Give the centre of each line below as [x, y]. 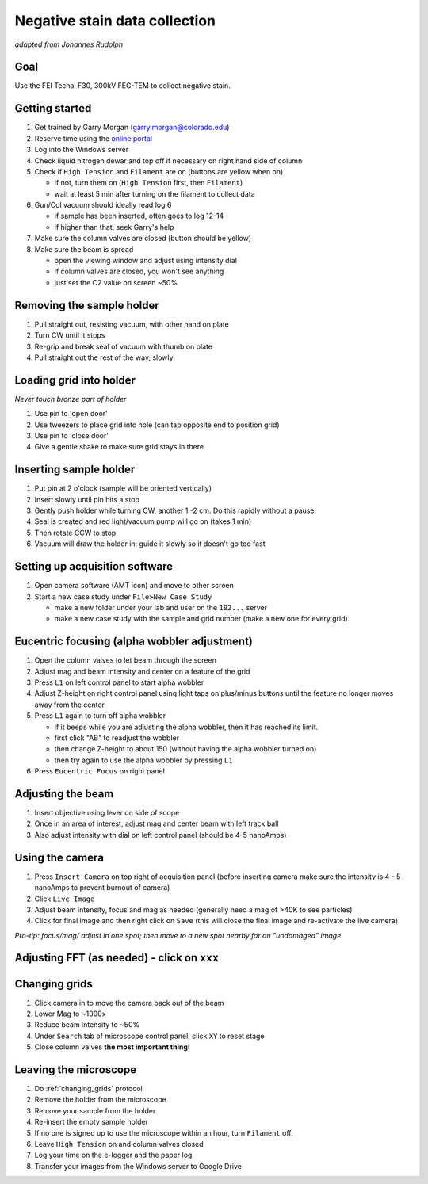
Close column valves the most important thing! [112, 1047]
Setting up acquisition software [94, 567]
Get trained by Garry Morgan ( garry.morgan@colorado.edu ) [132, 128]
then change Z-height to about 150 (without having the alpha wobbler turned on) [185, 749]
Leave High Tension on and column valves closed [119, 1144]
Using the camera [59, 857]
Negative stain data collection [115, 21]
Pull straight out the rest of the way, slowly [104, 357]
